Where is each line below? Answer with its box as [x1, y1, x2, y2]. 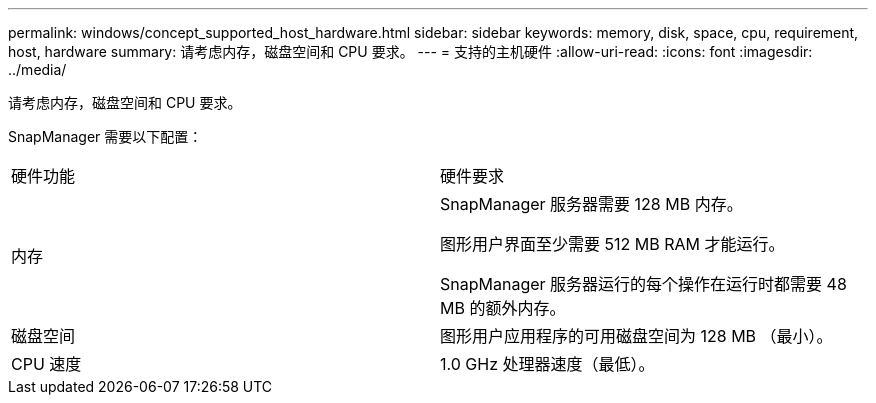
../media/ [8, 61, 67, 78]
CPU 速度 [11, 354, 82, 374]
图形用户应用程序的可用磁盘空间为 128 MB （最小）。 [440, 326, 833, 346]
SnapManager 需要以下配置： [8, 128, 203, 145]
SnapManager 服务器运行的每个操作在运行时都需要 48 [440, 274, 847, 294]
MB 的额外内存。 [440, 298, 566, 318]
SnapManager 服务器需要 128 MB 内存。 [440, 194, 743, 214]
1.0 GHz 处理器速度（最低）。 [440, 354, 655, 374]
